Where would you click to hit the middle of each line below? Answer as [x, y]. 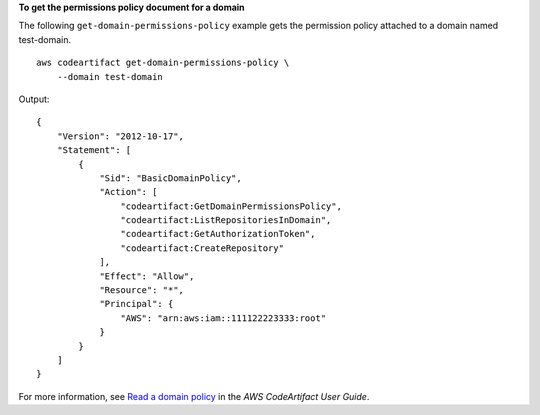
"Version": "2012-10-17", [120, 136]
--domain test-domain [110, 76]
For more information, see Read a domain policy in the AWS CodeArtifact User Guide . [194, 396]
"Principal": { [136, 304]
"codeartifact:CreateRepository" [202, 248]
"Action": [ [128, 192]
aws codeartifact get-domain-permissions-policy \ [163, 63]
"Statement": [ [94, 150]
